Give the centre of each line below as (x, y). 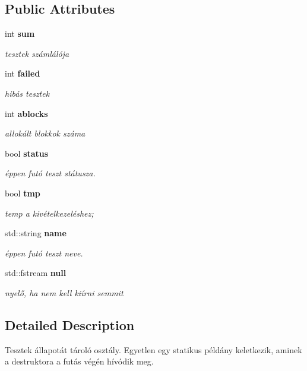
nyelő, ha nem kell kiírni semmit (64, 292)
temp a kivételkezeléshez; (49, 213)
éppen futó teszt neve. (44, 253)
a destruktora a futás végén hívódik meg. (79, 361)
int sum (20, 34)
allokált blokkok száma (45, 133)
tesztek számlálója (37, 53)
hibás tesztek (27, 93)
